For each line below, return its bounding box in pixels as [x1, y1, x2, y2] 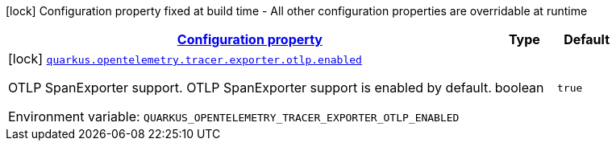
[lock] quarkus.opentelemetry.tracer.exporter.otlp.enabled [8, 51, 362, 67]
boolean [494, 80, 544, 96]
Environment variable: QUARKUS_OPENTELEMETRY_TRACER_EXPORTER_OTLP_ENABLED [8, 108, 460, 125]
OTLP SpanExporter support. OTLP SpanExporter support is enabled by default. [8, 80, 492, 96]
